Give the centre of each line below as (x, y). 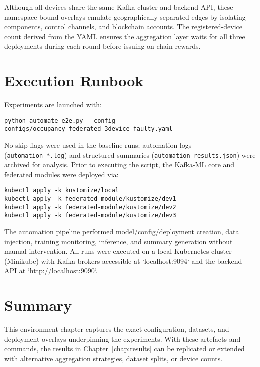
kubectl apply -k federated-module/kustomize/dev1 (90, 199)
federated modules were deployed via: (61, 174)
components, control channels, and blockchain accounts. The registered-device (123, 26)
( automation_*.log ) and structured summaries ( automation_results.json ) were (130, 154)
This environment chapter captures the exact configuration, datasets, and (117, 329)
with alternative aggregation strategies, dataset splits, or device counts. (113, 358)
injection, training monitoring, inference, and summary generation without (118, 241)
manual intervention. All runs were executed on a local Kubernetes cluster (118, 251)
